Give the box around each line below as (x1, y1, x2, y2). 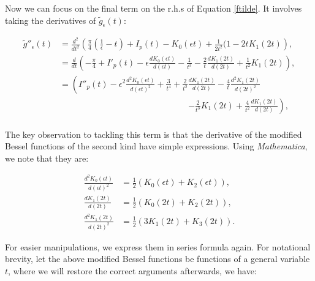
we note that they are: (5, 151, 89, 164)
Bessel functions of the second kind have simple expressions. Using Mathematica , (5, 140, 308, 152)
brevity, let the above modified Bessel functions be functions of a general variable (5, 252, 310, 265)
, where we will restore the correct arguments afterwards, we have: (8, 264, 257, 277)
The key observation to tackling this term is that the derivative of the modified (5, 127, 302, 140)
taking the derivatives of (5, 13, 96, 26)
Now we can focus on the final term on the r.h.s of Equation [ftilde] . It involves (5, 2, 302, 14)
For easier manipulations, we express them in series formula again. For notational (5, 240, 311, 253)
